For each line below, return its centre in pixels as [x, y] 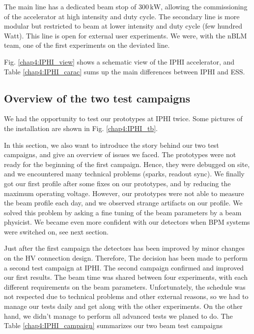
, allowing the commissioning [204, 6]
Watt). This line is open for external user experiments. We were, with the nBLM [126, 35]
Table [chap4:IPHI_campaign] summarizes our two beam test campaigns [113, 325]
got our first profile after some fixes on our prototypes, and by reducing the [117, 183]
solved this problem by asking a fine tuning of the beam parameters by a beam [123, 212]
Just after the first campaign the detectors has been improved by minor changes [124, 248]
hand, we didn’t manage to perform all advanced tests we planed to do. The [118, 316]
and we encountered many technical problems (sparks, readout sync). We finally [124, 174]
